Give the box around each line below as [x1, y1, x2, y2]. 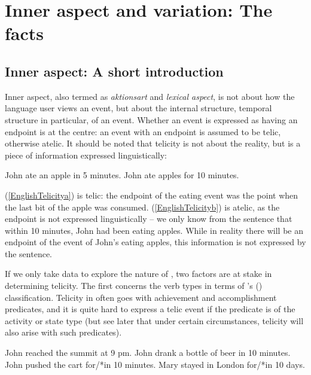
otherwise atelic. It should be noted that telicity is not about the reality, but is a [5, 137, 301, 150]
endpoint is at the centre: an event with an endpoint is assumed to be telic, [5, 125, 281, 138]
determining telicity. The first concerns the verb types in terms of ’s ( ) [5, 279, 263, 292]
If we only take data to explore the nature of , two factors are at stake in [5, 267, 272, 280]
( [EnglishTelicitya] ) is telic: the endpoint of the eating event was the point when [5, 188, 298, 201]
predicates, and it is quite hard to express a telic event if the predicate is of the [5, 303, 295, 315]
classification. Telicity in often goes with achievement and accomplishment [5, 291, 277, 303]
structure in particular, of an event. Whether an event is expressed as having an [5, 113, 298, 126]
